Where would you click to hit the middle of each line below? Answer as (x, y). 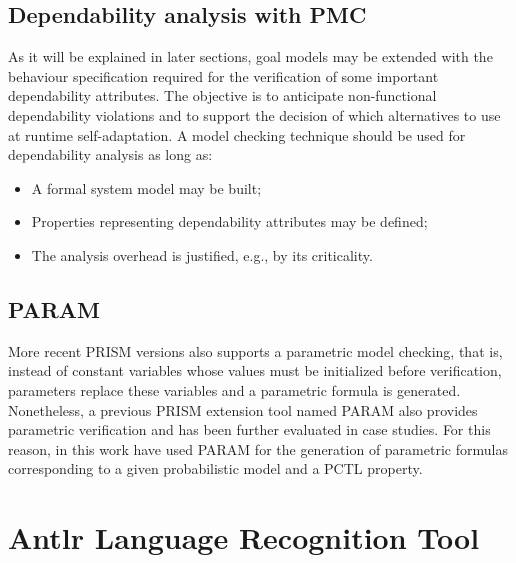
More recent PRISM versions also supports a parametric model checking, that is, (255, 350)
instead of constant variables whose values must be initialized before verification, (255, 370)
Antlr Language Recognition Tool (244, 537)
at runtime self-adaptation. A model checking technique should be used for (237, 134)
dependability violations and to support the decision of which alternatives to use (254, 114)
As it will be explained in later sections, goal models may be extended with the (250, 56)
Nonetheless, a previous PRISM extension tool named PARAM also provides (243, 409)
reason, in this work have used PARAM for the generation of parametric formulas (258, 448)
